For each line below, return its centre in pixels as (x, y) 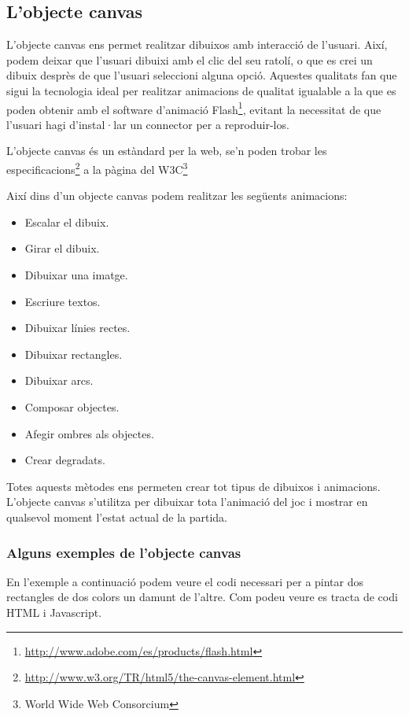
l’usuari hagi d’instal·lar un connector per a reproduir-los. (148, 124)
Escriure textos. (63, 301)
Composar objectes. (72, 407)
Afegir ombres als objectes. (89, 433)
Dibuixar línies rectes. (77, 328)
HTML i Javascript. (54, 612)
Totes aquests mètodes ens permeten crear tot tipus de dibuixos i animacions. (193, 486)
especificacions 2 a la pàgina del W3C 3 (97, 168)
